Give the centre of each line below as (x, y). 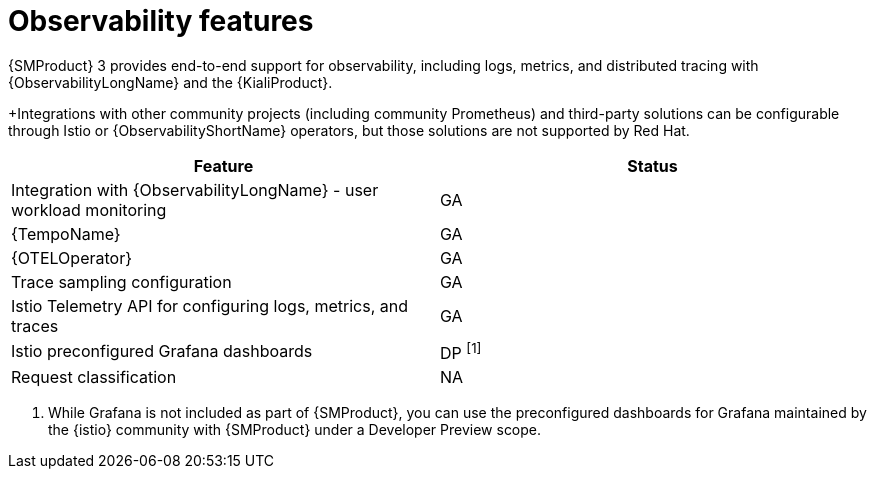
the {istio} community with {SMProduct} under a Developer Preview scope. (295, 430)
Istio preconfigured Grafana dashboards (162, 351)
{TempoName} (66, 233)
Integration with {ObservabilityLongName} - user (195, 189)
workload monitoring (89, 209)
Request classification (94, 377)
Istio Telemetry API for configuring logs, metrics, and (209, 305)
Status (652, 165)
